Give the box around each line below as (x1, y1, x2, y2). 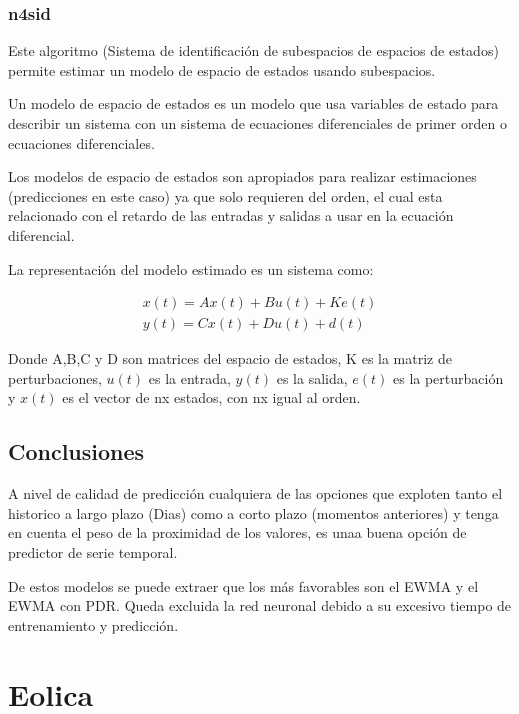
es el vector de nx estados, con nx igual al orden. (62, 387, 361, 408)
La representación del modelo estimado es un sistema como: (8, 258, 374, 279)
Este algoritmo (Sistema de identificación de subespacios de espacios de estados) (8, 40, 499, 61)
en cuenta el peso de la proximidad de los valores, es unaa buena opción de (8, 522, 467, 543)
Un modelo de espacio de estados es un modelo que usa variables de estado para (8, 93, 499, 114)
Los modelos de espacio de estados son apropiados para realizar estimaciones (8, 166, 477, 187)
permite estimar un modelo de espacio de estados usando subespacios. (8, 59, 436, 80)
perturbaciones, (8, 367, 102, 388)
